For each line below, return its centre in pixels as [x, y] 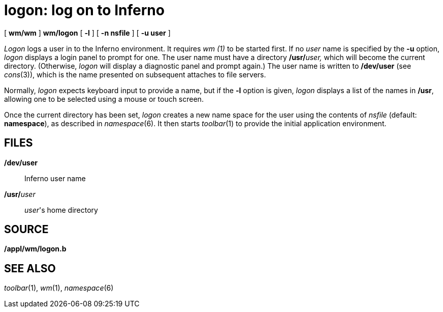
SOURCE [26, 230]
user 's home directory [61, 210]
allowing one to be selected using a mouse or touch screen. [104, 99]
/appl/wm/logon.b [35, 249]
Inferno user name [55, 178]
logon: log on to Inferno [84, 10]
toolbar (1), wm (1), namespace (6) [59, 288]
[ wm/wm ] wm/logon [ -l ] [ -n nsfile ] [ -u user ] [87, 33]
